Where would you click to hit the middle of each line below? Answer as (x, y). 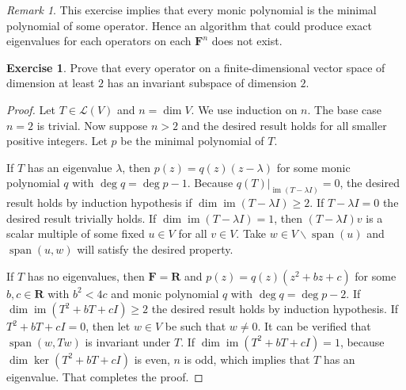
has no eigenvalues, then (86, 275)
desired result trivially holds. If (82, 218)
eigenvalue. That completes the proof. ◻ (105, 376)
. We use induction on (244, 109)
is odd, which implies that (247, 359)
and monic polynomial (165, 293)
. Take (251, 233)
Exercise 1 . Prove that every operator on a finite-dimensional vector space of (196, 67)
